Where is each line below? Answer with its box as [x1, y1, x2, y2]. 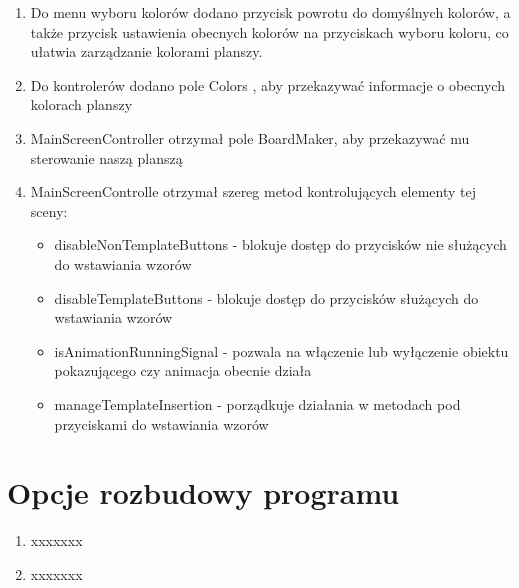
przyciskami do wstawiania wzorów [54, 413, 269, 434]
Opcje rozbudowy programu [7, 472, 400, 513]
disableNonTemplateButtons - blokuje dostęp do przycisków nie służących [54, 234, 507, 255]
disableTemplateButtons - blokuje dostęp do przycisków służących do [54, 287, 479, 308]
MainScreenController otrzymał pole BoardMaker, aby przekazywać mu [30, 127, 470, 148]
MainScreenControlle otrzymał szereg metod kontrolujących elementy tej [30, 181, 476, 202]
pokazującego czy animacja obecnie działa [54, 360, 312, 381]
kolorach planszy [30, 94, 133, 115]
